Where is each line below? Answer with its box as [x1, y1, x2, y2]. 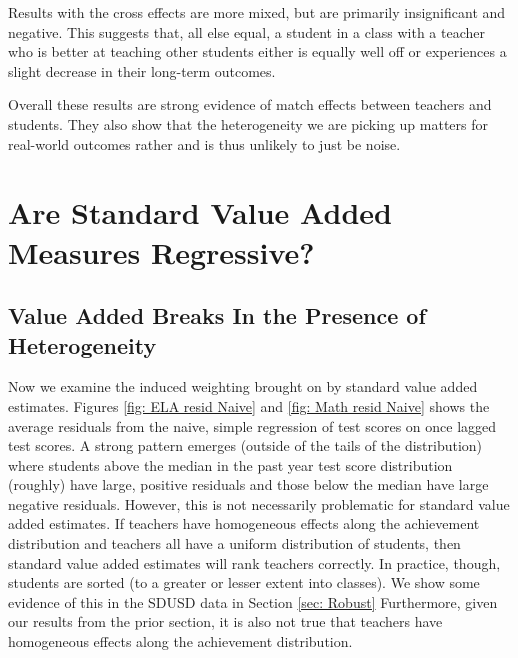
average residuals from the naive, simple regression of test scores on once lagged [8, 415, 497, 436]
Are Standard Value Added [8, 192, 392, 233]
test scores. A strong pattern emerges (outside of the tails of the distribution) [8, 435, 483, 456]
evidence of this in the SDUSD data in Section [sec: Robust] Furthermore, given [8, 591, 498, 612]
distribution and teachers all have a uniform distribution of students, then [8, 533, 461, 554]
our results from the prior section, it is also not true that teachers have [8, 611, 443, 632]
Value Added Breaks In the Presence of [8, 300, 426, 331]
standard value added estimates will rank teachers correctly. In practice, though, [8, 552, 501, 573]
